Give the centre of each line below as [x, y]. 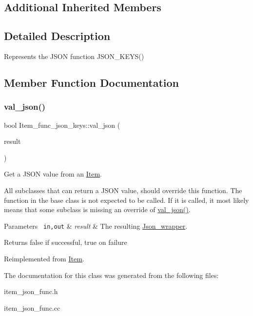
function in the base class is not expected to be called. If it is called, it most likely [126, 200]
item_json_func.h [31, 291]
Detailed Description [57, 36]
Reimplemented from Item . [44, 258]
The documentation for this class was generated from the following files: [111, 275]
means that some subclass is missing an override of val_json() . [97, 209]
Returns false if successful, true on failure [66, 242]
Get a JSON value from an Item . [53, 174]
